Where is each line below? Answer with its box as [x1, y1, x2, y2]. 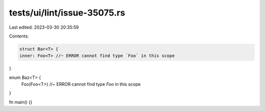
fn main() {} [9, 99, 33, 105]
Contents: [9, 33, 29, 39]
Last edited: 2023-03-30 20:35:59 [9, 24, 79, 30]
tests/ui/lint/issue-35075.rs [9, 7, 125, 18]
